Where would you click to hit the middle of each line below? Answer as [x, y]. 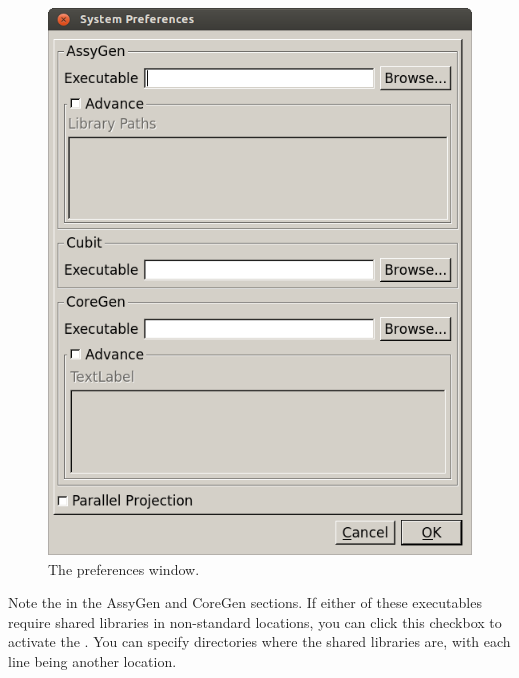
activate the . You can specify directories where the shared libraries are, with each [259, 641]
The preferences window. [124, 568]
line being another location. [92, 660]
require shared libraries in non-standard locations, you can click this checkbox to [255, 621]
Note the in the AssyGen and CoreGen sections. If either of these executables [245, 602]
